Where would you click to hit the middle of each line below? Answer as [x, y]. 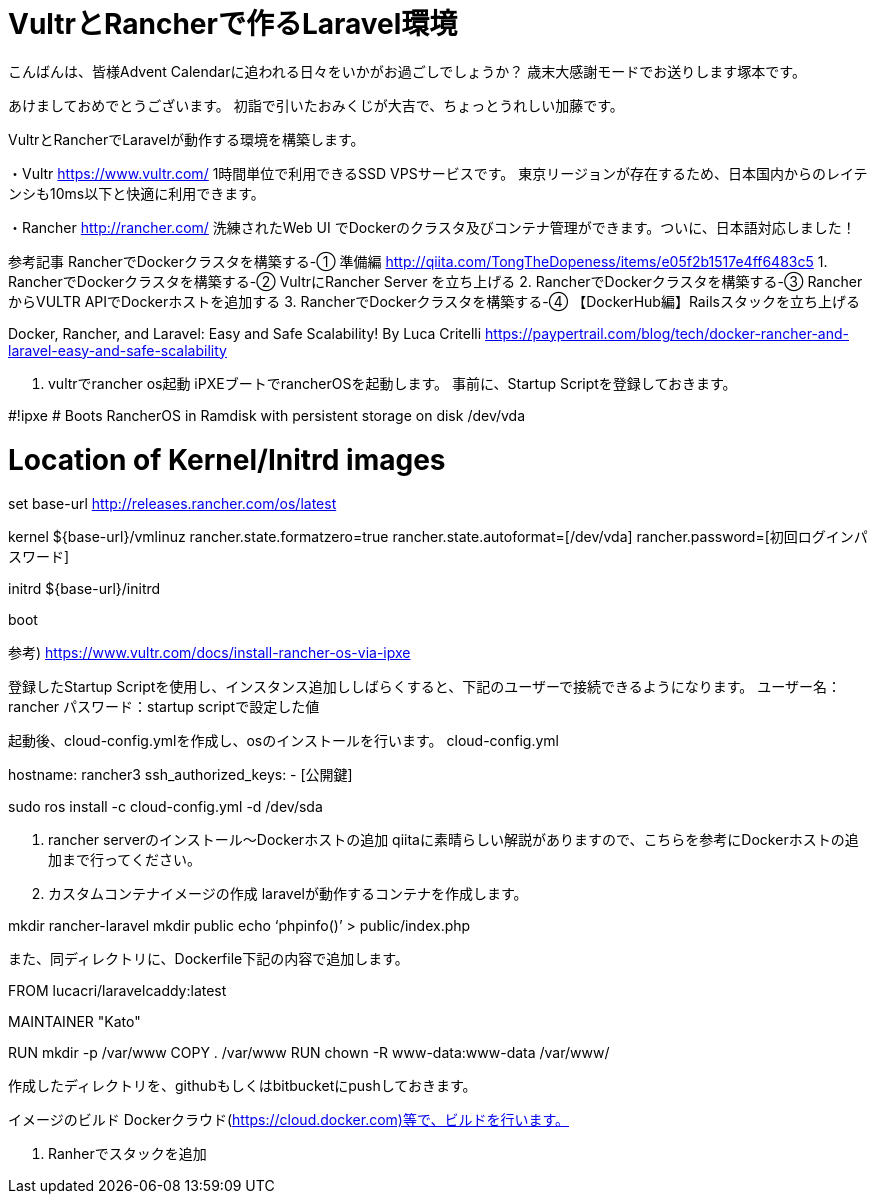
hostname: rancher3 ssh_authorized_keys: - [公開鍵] [180, 775]
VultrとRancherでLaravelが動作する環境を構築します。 [186, 139]
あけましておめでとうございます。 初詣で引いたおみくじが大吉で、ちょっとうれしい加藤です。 [316, 105]
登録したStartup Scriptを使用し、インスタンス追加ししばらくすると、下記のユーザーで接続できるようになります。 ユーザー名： [425, 687]
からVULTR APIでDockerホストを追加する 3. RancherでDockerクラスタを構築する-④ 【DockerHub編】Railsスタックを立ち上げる [434, 301]
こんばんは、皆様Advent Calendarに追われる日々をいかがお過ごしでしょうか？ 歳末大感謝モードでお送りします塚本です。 [407, 71]
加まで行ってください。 [124, 860]
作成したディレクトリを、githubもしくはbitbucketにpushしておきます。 [242, 1086]
